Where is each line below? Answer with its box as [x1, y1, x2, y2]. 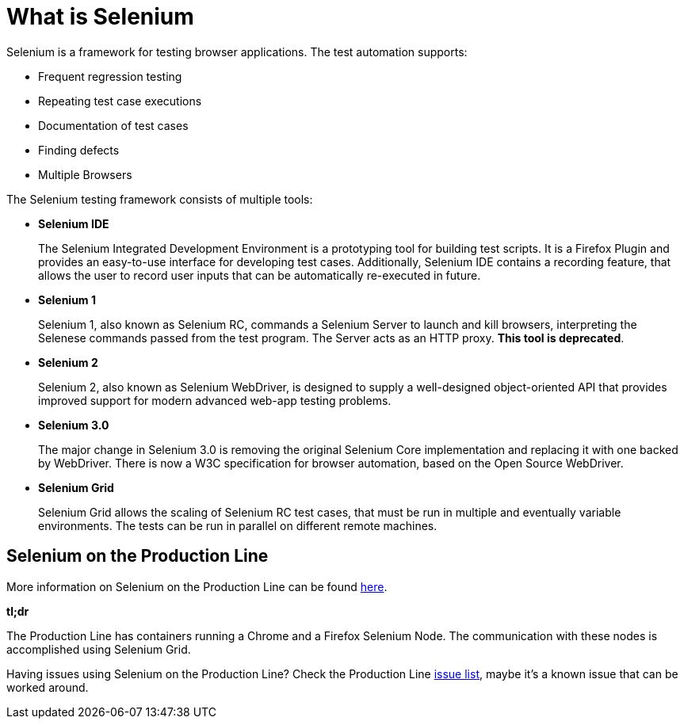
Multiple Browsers [38, 167, 132, 181]
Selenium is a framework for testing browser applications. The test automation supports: [6, 44, 468, 59]
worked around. [6, 680, 89, 694]
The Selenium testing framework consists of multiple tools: [6, 192, 313, 206]
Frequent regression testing [38, 69, 182, 83]
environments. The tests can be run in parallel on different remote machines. [38, 518, 438, 532]
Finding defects [38, 143, 120, 157]
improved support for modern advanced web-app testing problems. [38, 393, 392, 407]
